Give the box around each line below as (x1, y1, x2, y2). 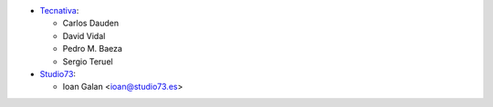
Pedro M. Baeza (62, 44, 123, 54)
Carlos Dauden (62, 18, 119, 29)
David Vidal (62, 30, 106, 41)
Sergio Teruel (62, 55, 113, 67)
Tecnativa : (39, 5, 79, 15)
